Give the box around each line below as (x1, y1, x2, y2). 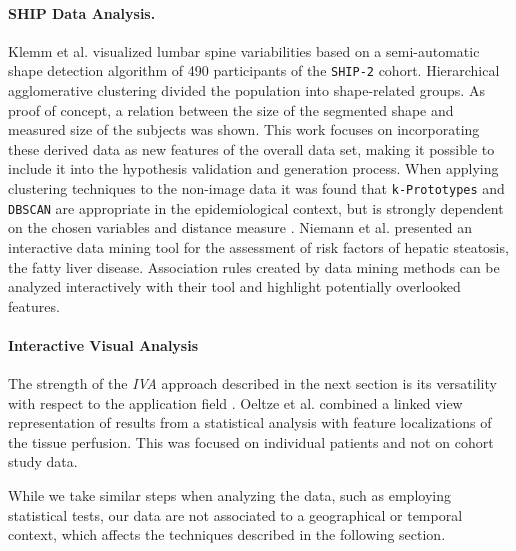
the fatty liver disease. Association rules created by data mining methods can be (8, 256, 500, 277)
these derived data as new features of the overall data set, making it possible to (8, 138, 495, 159)
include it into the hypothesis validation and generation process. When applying (8, 158, 499, 179)
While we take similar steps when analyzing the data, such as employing (8, 485, 451, 506)
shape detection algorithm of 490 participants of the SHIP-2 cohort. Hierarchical (8, 60, 500, 81)
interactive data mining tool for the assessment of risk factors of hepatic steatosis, (8, 236, 509, 257)
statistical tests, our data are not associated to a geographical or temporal (8, 504, 463, 525)
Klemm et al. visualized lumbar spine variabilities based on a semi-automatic (8, 40, 480, 61)
